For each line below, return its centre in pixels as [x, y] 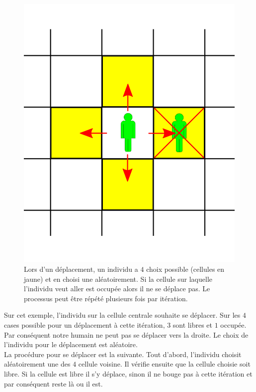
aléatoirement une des [37, 364]
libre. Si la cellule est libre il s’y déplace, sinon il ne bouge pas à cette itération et [128, 374]
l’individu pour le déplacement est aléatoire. [71, 344]
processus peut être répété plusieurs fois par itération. [106, 298]
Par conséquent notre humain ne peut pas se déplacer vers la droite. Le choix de [126, 334]
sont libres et [192, 325]
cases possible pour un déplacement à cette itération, [85, 325]
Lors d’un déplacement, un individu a [81, 269]
